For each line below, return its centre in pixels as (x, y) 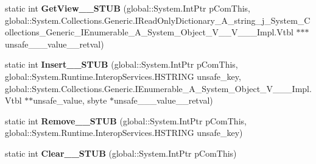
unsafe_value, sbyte (70, 100)
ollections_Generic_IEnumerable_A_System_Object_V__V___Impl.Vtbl (149, 32)
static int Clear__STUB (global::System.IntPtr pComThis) (121, 153)
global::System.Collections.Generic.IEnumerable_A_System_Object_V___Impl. (158, 88)
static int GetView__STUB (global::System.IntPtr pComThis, (128, 8)
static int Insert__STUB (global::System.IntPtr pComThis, (121, 64)
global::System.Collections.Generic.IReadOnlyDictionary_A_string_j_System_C (158, 20)
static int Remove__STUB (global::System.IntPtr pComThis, (126, 120)
